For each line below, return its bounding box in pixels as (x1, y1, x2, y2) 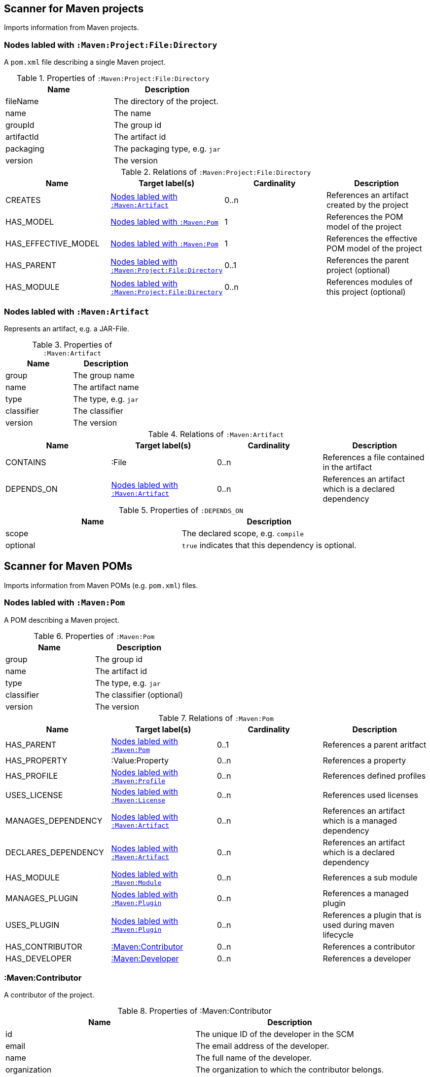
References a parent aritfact (322, 740, 427, 750)
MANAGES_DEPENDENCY (5, 815, 103, 826)
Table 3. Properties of (32, 339, 112, 350)
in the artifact (322, 462, 372, 472)
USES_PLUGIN (5, 919, 60, 930)
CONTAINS (5, 457, 46, 467)
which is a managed (322, 815, 397, 826)
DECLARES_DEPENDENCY (5, 847, 104, 857)
